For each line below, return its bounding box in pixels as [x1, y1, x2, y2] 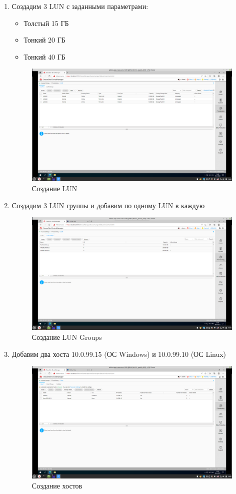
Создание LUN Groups [31, 331, 102, 342]
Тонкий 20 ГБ [23, 35, 65, 45]
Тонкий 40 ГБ [23, 51, 65, 62]
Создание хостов [31, 480, 82, 490]
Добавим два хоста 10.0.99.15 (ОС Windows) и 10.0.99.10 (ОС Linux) [11, 348, 226, 359]
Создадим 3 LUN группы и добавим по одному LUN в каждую [11, 200, 205, 210]
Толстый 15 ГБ [23, 18, 69, 28]
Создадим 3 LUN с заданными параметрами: [11, 1, 148, 11]
